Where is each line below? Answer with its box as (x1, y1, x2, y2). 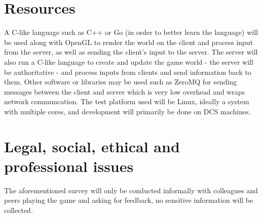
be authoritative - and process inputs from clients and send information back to (4, 66, 251, 77)
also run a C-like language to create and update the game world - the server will (4, 56, 253, 67)
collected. (4, 204, 33, 215)
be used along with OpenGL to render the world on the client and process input (4, 36, 253, 47)
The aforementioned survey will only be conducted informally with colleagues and (4, 185, 258, 195)
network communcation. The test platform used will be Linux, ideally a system (4, 96, 249, 107)
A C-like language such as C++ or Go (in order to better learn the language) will (4, 27, 258, 37)
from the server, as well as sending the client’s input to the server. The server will (4, 47, 258, 57)
